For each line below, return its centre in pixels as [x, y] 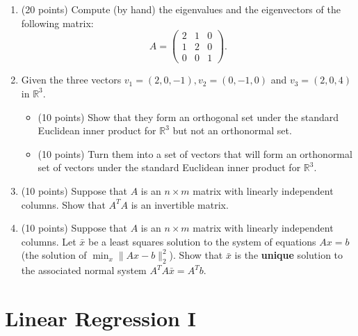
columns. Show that [63, 204]
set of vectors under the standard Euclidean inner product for [169, 167]
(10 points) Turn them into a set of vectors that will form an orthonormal [195, 153]
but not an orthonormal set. [232, 130]
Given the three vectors [71, 80]
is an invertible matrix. [180, 204]
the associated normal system [84, 270]
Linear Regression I [100, 318]
